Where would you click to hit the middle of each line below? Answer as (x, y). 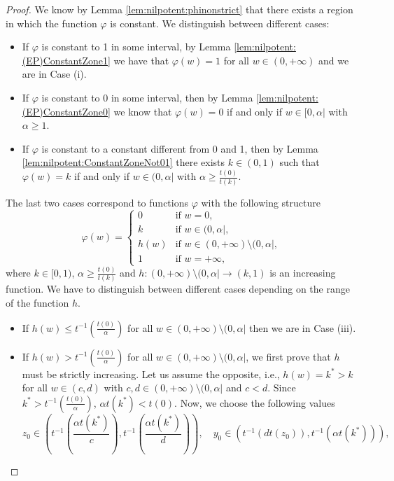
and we (334, 60)
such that (300, 162)
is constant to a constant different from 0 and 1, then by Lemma (180, 148)
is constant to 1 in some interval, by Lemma (136, 47)
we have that (141, 60)
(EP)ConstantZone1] (66, 60)
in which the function (51, 23)
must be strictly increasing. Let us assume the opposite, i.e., (151, 374)
